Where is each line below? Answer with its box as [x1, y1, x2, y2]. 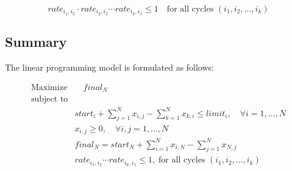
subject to [30, 95, 68, 104]
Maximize [30, 83, 68, 92]
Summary [5, 32, 67, 51]
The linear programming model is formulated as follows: [5, 61, 214, 74]
